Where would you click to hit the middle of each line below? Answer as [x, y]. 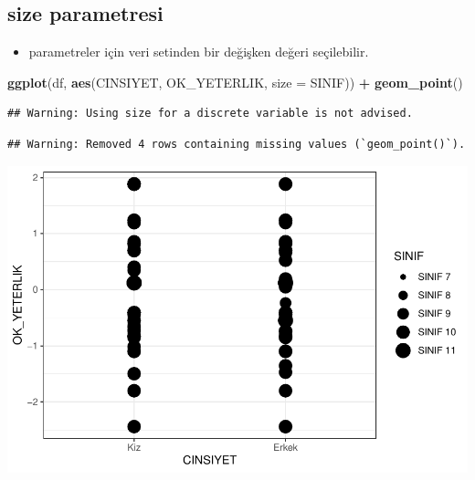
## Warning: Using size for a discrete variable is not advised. [210, 114]
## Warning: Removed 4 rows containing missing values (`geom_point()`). [237, 144]
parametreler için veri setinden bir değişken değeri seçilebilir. [199, 52]
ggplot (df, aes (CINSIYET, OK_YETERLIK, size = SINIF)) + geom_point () [235, 82]
